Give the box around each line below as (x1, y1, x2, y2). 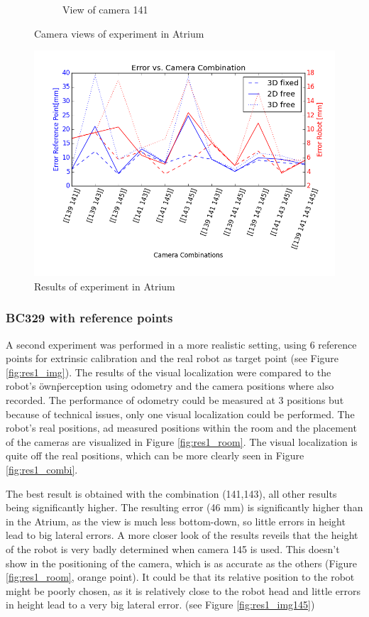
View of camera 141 (62, 2, 148, 16)
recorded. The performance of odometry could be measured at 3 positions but (6, 392, 344, 407)
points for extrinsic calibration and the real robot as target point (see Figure (6, 351, 339, 366)
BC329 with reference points (6, 309, 173, 327)
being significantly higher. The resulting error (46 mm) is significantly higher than (6, 500, 363, 515)
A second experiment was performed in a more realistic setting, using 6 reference (6, 337, 357, 351)
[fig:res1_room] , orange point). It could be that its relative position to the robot (6, 569, 355, 584)
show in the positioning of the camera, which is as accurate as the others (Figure (6, 555, 358, 570)
